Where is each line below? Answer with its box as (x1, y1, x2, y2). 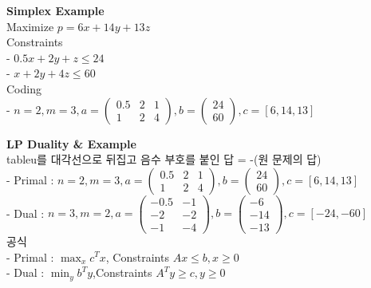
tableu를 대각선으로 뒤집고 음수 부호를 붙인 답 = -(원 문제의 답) (6, 151, 322, 168)
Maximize (6, 18, 54, 34)
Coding (6, 80, 41, 97)
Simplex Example (6, 2, 105, 18)
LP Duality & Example (6, 135, 136, 152)
